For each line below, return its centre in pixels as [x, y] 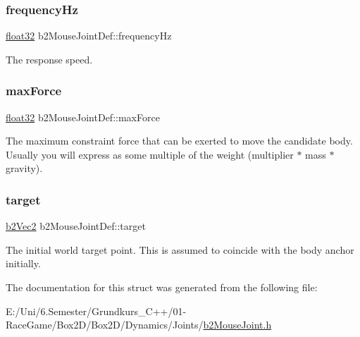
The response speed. [49, 59]
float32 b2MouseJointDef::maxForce [83, 117]
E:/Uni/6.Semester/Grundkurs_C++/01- [96, 311]
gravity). [24, 168]
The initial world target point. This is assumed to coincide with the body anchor [180, 249]
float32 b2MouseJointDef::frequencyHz [89, 36]
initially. [23, 263]
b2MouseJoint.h [237, 325]
